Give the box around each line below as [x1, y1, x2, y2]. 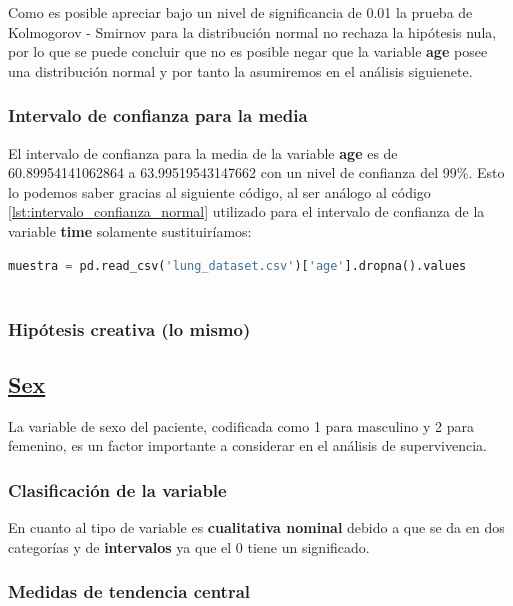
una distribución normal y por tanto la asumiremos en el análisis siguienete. [8, 60, 473, 81]
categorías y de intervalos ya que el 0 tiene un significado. [8, 536, 370, 557]
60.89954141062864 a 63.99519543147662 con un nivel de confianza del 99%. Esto [8, 162, 505, 183]
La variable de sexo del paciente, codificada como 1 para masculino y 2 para [8, 415, 474, 436]
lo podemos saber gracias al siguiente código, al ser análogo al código [8, 181, 431, 202]
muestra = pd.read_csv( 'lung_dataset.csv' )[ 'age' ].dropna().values [8, 258, 467, 273]
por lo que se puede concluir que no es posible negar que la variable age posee [8, 41, 488, 62]
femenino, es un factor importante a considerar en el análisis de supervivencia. [8, 435, 487, 456]
